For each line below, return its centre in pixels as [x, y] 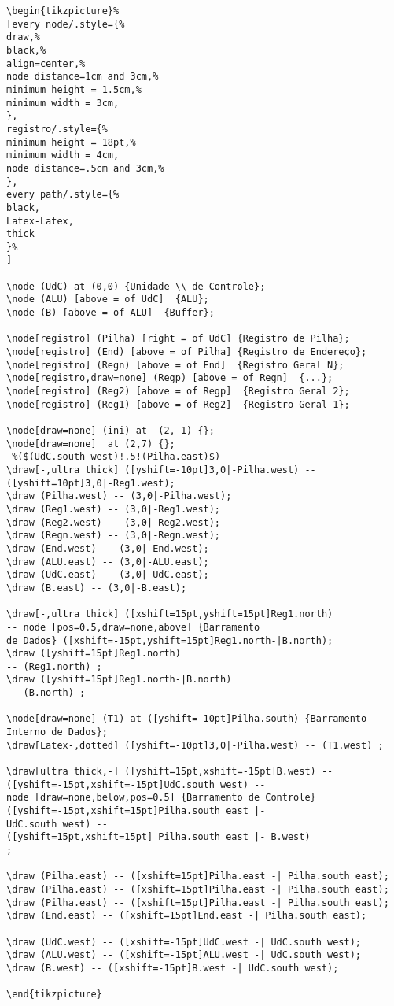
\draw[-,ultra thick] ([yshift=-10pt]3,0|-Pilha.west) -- [161, 470]
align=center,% [46, 63]
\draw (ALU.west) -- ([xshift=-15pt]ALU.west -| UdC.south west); [184, 955]
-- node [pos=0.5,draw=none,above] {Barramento [133, 627]
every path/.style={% [63, 195]
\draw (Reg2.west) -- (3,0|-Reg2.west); [114, 522]
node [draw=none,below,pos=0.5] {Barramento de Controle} [161, 798]
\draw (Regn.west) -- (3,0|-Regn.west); [114, 536]
